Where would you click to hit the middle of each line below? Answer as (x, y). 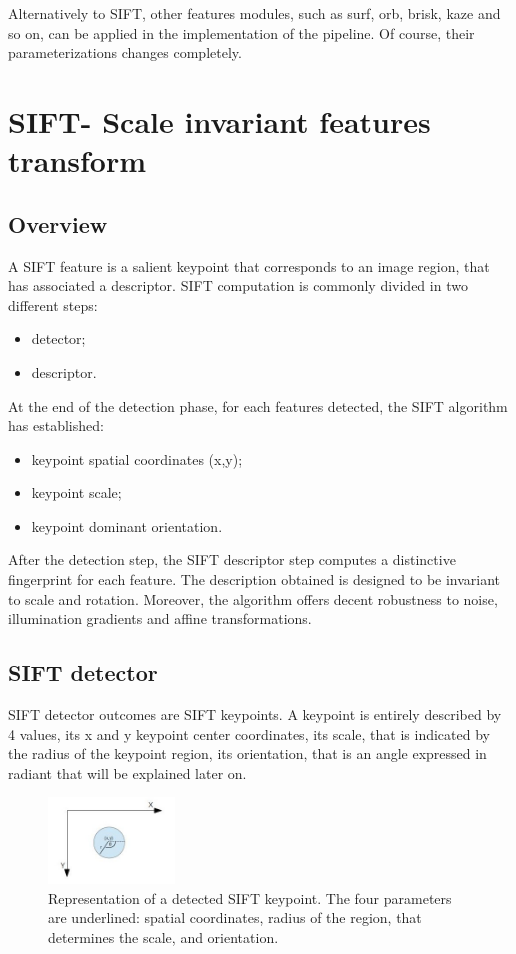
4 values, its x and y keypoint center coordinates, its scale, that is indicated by (249, 733)
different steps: (53, 304)
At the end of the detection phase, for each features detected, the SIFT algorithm (258, 405)
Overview (58, 223)
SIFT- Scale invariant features (219, 120)
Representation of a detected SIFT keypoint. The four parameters (250, 897)
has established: (56, 425)
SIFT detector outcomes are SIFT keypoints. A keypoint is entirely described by (255, 714)
